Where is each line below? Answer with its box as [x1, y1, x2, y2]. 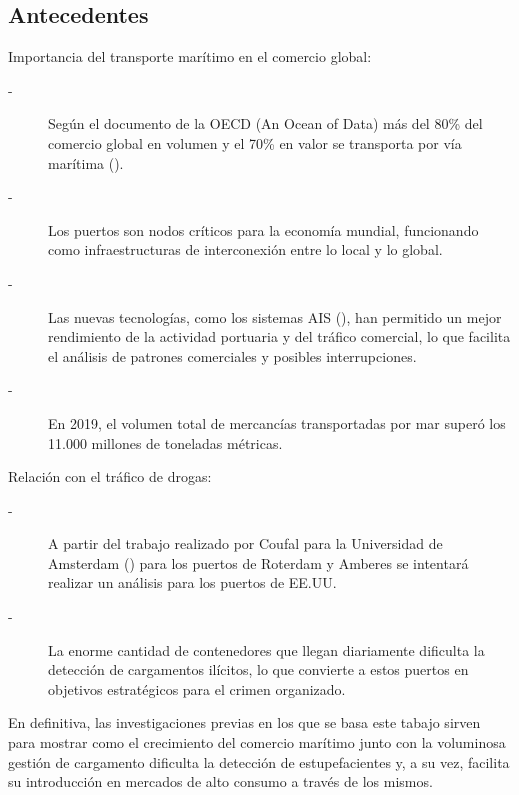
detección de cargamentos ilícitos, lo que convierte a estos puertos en [48, 659, 469, 680]
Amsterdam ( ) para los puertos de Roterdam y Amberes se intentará [48, 552, 469, 573]
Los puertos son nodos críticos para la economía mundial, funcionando [48, 219, 479, 240]
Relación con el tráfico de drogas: [8, 466, 212, 487]
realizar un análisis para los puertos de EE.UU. [48, 572, 337, 593]
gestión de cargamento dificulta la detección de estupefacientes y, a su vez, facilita [8, 751, 510, 772]
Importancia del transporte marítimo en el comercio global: [8, 46, 372, 67]
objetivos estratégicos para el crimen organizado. [48, 678, 346, 699]
